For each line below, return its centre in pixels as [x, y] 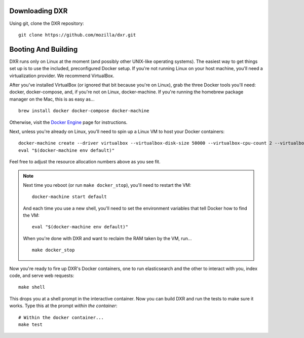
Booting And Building [44, 49]
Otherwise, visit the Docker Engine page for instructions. [68, 122]
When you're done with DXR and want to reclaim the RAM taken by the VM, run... [107, 238]
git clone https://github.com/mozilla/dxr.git [77, 35]
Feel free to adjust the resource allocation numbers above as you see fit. [85, 162]
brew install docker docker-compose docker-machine [84, 111]
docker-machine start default [70, 197]
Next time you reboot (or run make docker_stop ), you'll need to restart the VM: [107, 185]
